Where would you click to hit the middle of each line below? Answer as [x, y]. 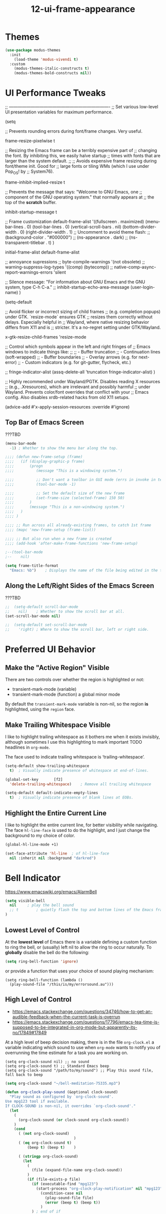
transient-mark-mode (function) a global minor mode [66, 695]
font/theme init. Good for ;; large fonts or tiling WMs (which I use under [77, 166]
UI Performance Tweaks [56, 93]
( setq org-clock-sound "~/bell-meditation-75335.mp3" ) [63, 1083]
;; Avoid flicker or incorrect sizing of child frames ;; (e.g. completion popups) [83, 311]
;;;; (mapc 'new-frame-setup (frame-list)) [51, 530]
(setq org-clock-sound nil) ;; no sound [47, 1062]
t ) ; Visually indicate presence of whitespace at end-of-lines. [79, 770]
